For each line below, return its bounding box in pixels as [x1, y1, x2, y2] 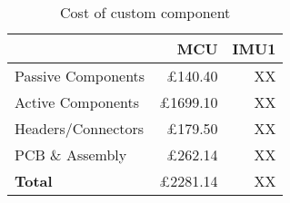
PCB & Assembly [15, 144, 127, 165]
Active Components [15, 92, 139, 112]
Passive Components [15, 65, 145, 86]
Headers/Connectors [15, 118, 145, 139]
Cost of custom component [60, 2, 231, 23]
